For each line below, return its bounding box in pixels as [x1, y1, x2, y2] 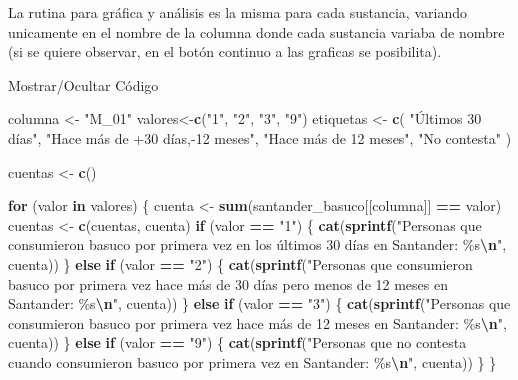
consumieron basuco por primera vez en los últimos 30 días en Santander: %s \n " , [8, 234, 507, 255]
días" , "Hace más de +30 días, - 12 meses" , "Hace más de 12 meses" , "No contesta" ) [8, 127, 512, 148]
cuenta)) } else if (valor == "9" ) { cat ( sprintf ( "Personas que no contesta [8, 332, 467, 353]
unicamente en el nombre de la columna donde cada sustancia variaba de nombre [8, 21, 505, 42]
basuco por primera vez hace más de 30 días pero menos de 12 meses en [8, 273, 448, 294]
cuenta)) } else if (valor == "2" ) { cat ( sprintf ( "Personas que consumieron [8, 253, 473, 274]
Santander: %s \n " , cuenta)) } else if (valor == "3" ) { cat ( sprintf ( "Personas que [8, 293, 511, 314]
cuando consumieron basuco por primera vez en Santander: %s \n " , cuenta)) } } [8, 351, 497, 372]
